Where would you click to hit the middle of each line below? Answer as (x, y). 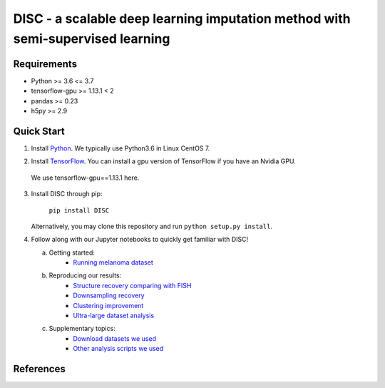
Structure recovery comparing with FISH (132, 285)
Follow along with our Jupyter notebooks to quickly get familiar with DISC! (140, 240)
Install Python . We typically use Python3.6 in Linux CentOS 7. (120, 148)
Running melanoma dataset (113, 262)
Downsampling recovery (109, 295)
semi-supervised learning (92, 39)
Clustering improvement (108, 305)
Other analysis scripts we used (118, 349)
